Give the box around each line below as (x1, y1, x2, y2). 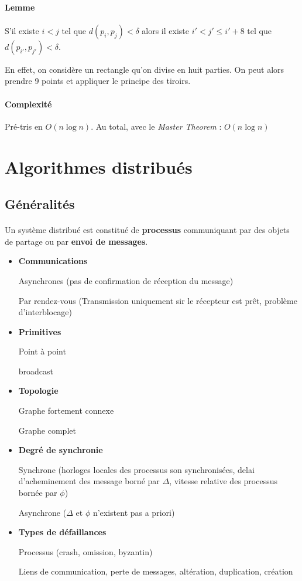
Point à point (18, 345, 66, 357)
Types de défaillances (18, 526, 107, 538)
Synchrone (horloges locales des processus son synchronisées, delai (18, 463, 255, 475)
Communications (18, 255, 88, 267)
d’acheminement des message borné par (18, 475, 160, 487)
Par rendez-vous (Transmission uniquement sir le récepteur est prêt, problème (18, 294, 297, 306)
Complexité (5, 97, 52, 110)
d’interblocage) (18, 306, 72, 318)
